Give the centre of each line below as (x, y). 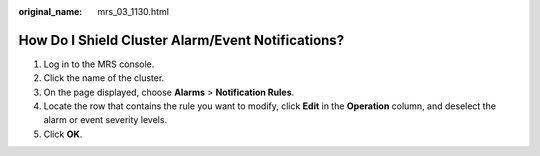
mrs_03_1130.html (133, 11)
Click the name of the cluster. (104, 78)
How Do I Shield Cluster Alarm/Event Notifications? (181, 40)
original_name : (50, 11)
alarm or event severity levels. (105, 120)
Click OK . (63, 134)
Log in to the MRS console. (99, 64)
